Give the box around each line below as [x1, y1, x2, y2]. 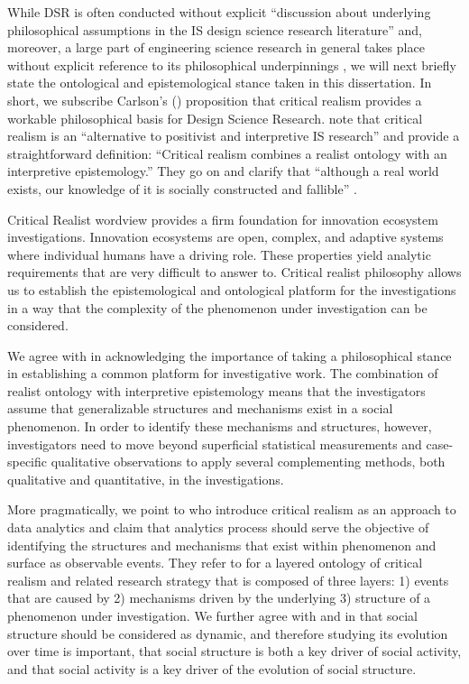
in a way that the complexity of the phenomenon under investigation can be [7, 298, 428, 317]
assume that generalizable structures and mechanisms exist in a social [7, 399, 393, 418]
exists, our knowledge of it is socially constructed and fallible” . [7, 179, 357, 198]
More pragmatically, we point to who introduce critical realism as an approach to [7, 500, 456, 519]
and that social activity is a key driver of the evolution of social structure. [7, 659, 417, 678]
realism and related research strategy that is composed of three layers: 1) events [7, 570, 449, 589]
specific [7, 452, 48, 471]
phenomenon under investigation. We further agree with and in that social [7, 606, 418, 624]
